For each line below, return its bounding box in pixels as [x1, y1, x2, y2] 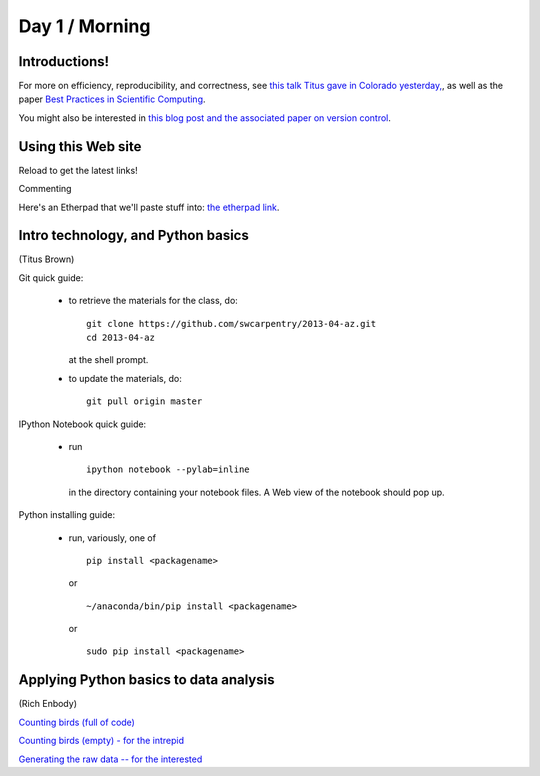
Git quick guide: [18, 271, 84, 284]
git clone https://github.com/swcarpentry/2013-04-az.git [86, 318, 377, 329]
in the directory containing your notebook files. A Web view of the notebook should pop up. [68, 486, 445, 498]
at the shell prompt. [68, 354, 149, 366]
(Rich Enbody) [18, 698, 77, 710]
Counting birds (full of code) [18, 716, 135, 728]
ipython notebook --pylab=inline [86, 464, 250, 475]
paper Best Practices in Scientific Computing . [18, 93, 206, 105]
